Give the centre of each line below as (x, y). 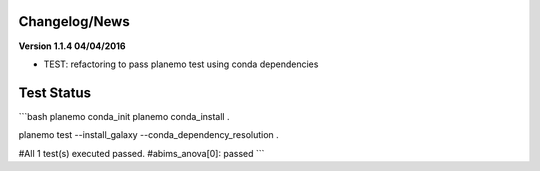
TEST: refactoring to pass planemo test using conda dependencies (181, 64)
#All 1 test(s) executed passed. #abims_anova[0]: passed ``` (141, 153)
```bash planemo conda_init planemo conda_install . (124, 116)
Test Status (55, 92)
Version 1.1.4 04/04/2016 (72, 46)
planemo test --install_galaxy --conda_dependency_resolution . (148, 135)
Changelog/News (74, 21)
